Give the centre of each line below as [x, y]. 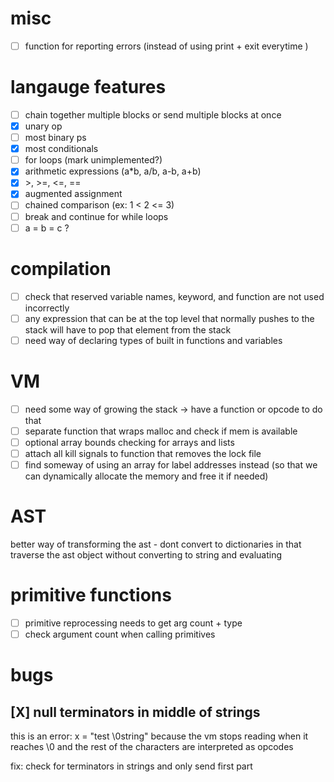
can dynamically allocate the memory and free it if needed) [146, 476]
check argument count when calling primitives [120, 634]
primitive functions [91, 595]
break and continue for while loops [96, 216]
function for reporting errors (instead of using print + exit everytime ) [166, 46]
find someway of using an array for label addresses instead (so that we [171, 464]
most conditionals [61, 149]
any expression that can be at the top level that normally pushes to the [169, 318]
